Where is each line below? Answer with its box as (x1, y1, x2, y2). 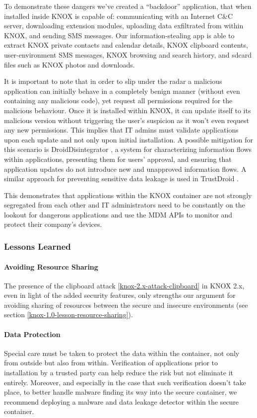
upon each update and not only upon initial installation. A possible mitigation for (4, 134, 254, 144)
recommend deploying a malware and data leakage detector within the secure (4, 396, 239, 407)
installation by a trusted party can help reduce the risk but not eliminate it (4, 367, 234, 378)
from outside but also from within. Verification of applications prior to (4, 357, 218, 368)
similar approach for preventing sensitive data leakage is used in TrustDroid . (4, 173, 239, 184)
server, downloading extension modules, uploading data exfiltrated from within (4, 20, 244, 31)
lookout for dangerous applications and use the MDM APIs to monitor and (4, 209, 233, 219)
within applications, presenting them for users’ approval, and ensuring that (4, 153, 232, 164)
